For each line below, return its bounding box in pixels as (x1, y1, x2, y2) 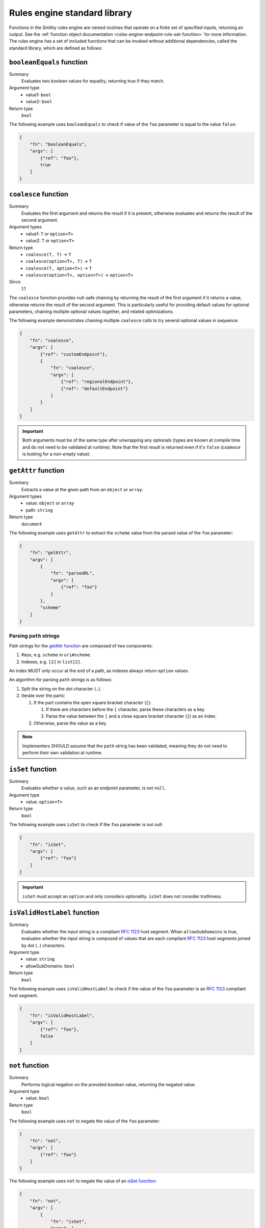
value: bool (26, 1095, 50, 1101)
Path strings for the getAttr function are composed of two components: (9, 642, 153, 648)
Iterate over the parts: (21, 693, 66, 698)
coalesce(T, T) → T (26, 251, 71, 257)
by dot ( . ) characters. (21, 942, 66, 948)
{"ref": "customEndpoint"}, (40, 351, 108, 357)
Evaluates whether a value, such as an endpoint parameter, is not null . (21, 785, 166, 791)
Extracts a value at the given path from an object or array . (21, 486, 143, 492)
